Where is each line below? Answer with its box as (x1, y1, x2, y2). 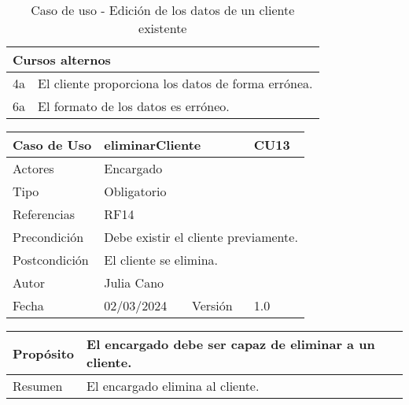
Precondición (13, 228, 84, 246)
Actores (13, 159, 54, 177)
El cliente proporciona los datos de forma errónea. (38, 74, 313, 92)
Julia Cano (104, 273, 164, 292)
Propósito (13, 344, 75, 362)
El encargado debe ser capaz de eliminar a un (87, 335, 375, 353)
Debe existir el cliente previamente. (104, 228, 298, 246)
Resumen (13, 377, 63, 395)
